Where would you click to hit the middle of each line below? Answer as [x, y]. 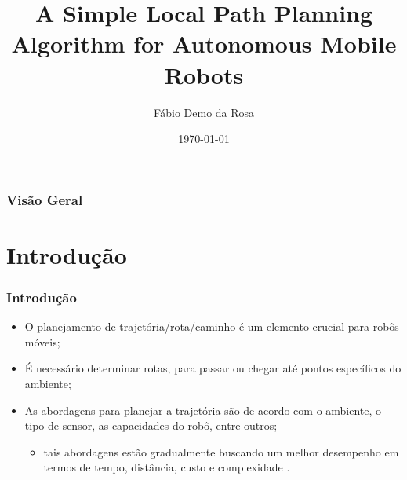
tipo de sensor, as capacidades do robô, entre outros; [151, 425]
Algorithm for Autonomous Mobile [204, 44]
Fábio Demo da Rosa [204, 112]
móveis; [42, 341]
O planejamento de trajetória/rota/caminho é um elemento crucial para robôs [212, 326]
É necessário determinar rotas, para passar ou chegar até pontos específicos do [213, 368]
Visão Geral [45, 199]
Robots [204, 74]
